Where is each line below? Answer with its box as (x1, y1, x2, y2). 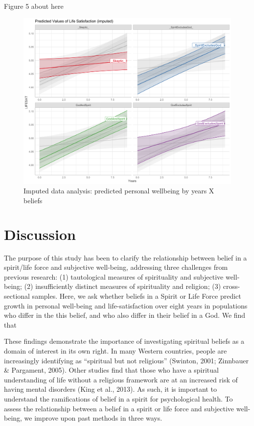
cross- (223, 281, 240, 291)
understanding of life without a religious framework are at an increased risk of (4, 374, 238, 384)
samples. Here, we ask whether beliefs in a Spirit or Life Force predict (32, 290, 241, 301)
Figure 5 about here (4, 1, 64, 11)
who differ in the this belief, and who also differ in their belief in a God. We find (4, 310, 246, 320)
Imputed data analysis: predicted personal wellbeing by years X (23, 186, 214, 196)
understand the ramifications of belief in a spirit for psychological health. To (4, 393, 233, 403)
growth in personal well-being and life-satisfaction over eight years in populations (4, 300, 248, 310)
